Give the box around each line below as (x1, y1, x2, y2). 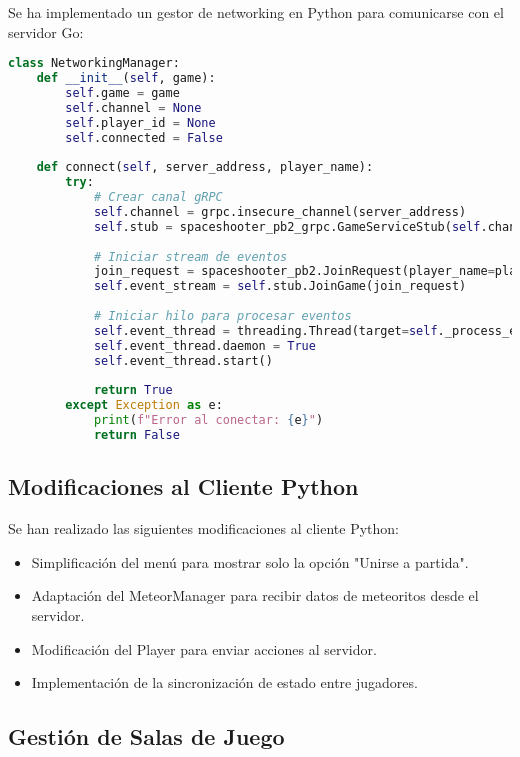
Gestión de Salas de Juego (8, 721, 285, 752)
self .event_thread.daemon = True (93, 338, 316, 353)
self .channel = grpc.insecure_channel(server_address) (93, 204, 467, 219)
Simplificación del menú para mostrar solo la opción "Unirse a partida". (31, 551, 469, 572)
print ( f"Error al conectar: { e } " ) (93, 413, 324, 428)
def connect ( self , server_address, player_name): (36, 160, 374, 175)
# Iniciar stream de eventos (93, 249, 288, 264)
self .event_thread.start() (93, 353, 273, 368)
